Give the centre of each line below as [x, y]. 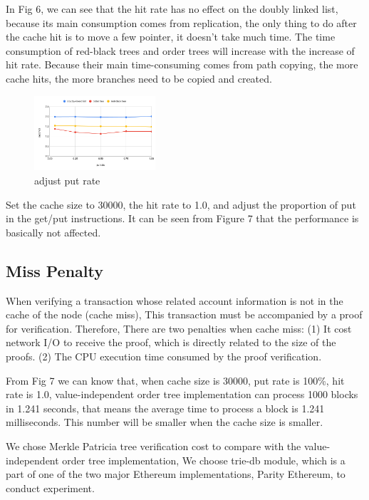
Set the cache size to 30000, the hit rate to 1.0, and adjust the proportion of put [181, 204]
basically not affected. [53, 232]
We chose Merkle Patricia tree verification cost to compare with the [154, 446]
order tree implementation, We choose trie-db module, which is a [204, 460]
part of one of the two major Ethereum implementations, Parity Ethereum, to [176, 474]
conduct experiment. [50, 488]
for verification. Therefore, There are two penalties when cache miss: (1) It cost [179, 328]
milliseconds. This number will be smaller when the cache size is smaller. [165, 422]
